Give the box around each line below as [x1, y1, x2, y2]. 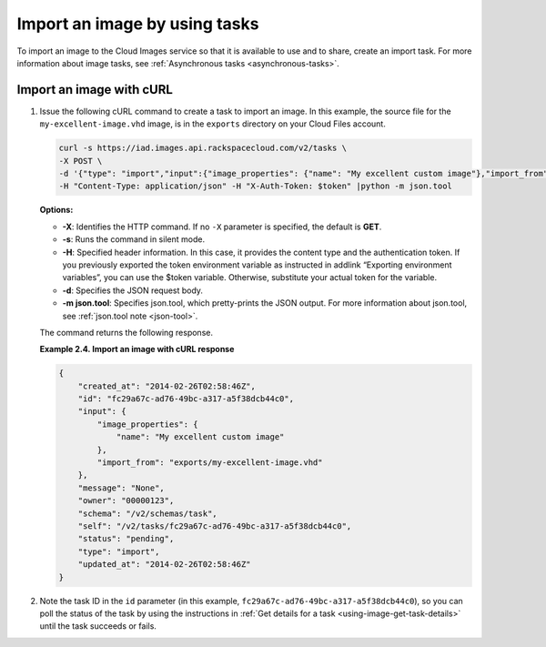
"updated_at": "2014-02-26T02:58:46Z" [77, 560, 251, 570]
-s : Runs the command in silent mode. [62, 234, 205, 245]
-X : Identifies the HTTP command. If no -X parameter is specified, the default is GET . [62, 221, 382, 232]
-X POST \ [58, 156, 103, 166]
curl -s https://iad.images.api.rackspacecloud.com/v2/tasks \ [58, 143, 348, 154]
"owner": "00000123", [77, 496, 175, 506]
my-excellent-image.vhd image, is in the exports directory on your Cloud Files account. [39, 118, 386, 129]
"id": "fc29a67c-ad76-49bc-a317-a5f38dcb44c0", [77, 394, 295, 404]
